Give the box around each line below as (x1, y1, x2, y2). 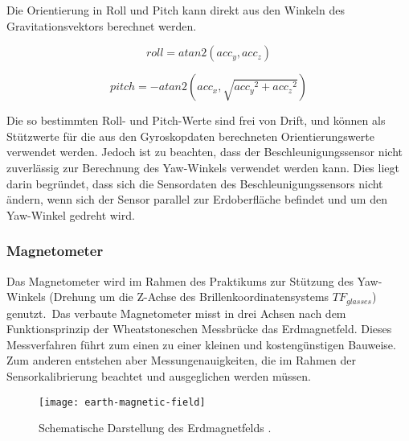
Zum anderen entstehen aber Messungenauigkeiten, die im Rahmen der (6, 352, 356, 369)
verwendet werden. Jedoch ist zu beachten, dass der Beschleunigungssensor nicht (6, 143, 403, 160)
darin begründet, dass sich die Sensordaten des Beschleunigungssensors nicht (6, 175, 383, 192)
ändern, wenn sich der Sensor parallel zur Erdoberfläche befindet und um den (6, 191, 387, 208)
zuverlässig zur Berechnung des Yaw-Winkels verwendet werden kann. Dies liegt (6, 159, 399, 175)
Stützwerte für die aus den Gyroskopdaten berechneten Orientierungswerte (6, 127, 374, 144)
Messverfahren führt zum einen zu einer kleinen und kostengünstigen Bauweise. (6, 336, 396, 352)
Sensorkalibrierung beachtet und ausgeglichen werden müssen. (6, 367, 311, 384)
